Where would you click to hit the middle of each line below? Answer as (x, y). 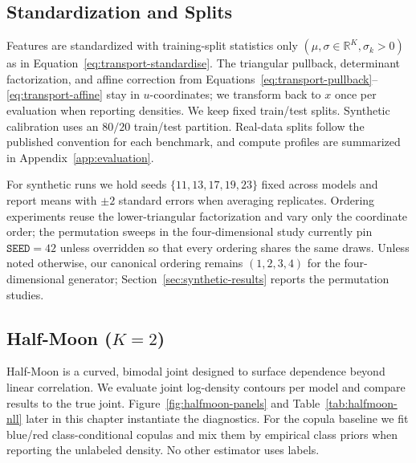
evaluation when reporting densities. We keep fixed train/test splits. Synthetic (198, 110)
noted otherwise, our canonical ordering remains (125, 263)
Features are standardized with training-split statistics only (152, 45)
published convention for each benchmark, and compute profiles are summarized (204, 142)
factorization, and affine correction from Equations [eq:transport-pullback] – (192, 78)
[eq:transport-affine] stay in (73, 94)
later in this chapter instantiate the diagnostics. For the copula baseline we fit (217, 418)
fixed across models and (320, 184)
